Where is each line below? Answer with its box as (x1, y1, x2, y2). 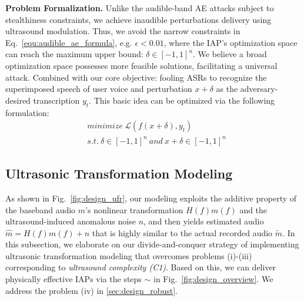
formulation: (5, 106, 49, 118)
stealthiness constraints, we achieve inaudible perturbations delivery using (5, 13, 272, 25)
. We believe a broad (193, 48, 267, 60)
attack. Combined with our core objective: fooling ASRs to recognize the (5, 71, 267, 83)
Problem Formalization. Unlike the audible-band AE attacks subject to (5, 2, 274, 14)
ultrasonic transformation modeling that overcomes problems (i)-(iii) (5, 249, 252, 262)
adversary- (240, 82, 278, 95)
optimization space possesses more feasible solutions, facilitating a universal (5, 59, 278, 71)
